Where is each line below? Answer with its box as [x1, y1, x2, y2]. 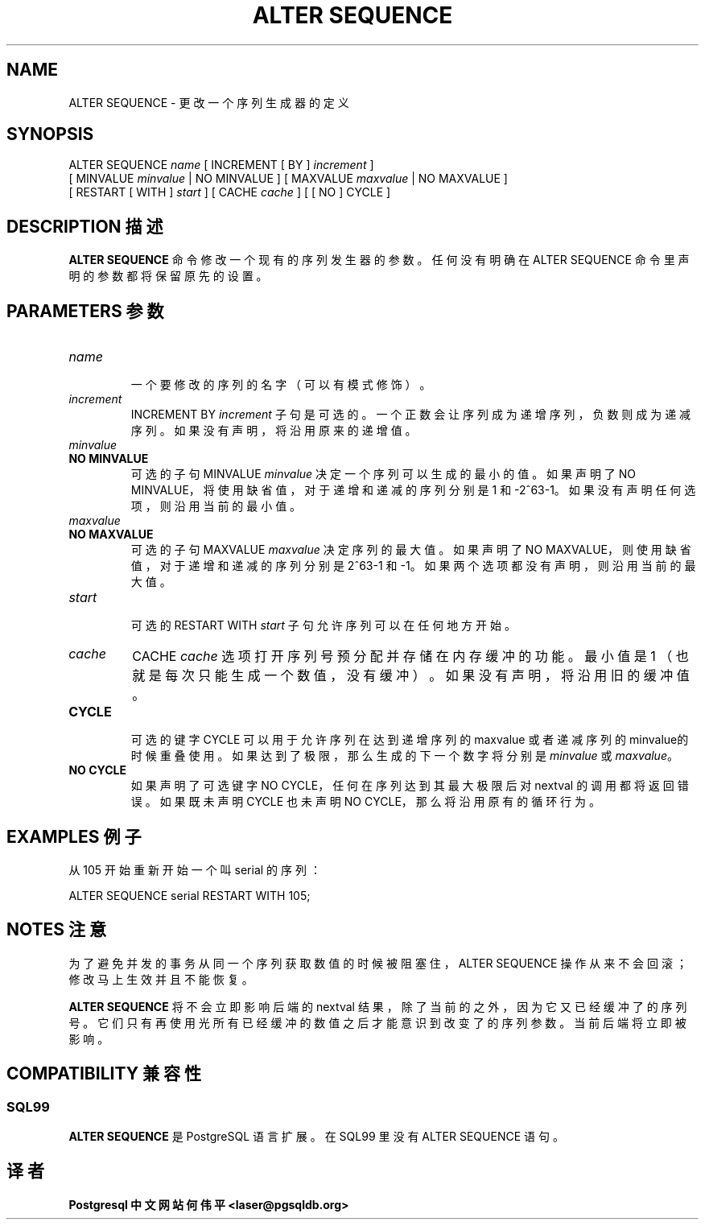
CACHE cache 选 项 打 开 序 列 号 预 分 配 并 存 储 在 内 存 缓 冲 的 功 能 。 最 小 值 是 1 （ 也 [132, 648, 689, 665]
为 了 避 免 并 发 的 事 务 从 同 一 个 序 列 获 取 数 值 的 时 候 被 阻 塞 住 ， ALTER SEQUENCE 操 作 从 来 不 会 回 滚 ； [68, 956, 687, 970]
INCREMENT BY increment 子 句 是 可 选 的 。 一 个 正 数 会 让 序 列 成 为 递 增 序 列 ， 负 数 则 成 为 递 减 [130, 407, 691, 422]
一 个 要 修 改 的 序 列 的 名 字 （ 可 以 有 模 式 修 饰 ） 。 [130, 378, 431, 392]
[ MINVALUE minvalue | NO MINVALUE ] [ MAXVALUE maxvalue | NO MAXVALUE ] [68, 171, 508, 186]
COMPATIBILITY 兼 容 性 [6, 1063, 201, 1084]
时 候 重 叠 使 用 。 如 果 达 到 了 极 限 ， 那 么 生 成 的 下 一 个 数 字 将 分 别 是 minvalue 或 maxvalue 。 [130, 749, 678, 763]
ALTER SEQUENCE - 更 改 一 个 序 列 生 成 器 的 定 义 [68, 95, 349, 109]
